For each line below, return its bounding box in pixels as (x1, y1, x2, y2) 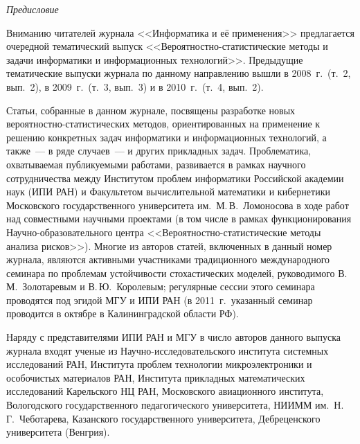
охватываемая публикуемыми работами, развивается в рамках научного (6, 157, 306, 171)
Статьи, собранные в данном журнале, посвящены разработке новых (6, 103, 296, 117)
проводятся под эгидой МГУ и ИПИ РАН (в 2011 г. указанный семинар (6, 292, 313, 307)
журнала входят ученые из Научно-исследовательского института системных (6, 343, 329, 357)
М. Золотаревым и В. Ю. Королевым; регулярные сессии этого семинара (6, 279, 315, 294)
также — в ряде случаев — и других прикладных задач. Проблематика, (6, 143, 312, 158)
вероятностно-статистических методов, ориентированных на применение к (6, 116, 321, 131)
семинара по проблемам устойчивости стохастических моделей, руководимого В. (6, 265, 348, 280)
